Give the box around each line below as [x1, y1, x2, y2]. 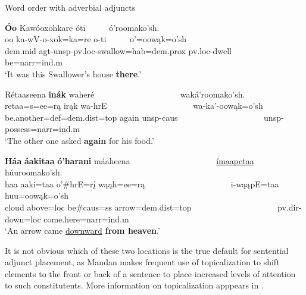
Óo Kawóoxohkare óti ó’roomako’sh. [5, 21, 160, 33]
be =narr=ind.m [5, 56, 63, 68]
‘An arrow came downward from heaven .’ [5, 224, 160, 237]
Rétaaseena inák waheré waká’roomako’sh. [5, 87, 245, 100]
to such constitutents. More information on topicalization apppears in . [5, 279, 264, 291]
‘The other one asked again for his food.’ [5, 134, 154, 146]
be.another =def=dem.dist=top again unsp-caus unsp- [5, 111, 284, 123]
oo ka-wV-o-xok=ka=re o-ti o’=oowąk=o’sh [5, 33, 186, 45]
